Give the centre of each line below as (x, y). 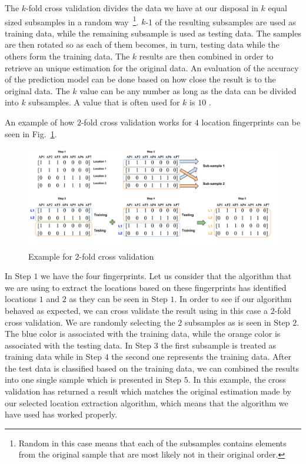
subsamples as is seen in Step (237, 322)
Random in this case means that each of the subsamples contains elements (152, 443)
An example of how (40, 122)
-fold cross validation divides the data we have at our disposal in (142, 8)
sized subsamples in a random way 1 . (72, 21)
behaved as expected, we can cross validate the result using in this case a (136, 310)
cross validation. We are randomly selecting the (90, 322)
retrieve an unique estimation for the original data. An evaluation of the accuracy (152, 67)
